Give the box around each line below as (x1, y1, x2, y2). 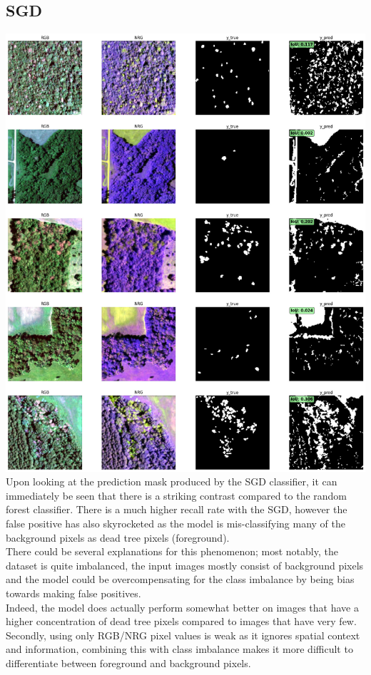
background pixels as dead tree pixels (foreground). (6, 530, 230, 545)
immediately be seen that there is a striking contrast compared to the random (6, 488, 347, 503)
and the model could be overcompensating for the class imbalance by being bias (6, 572, 355, 587)
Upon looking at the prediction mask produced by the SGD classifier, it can (6, 474, 337, 489)
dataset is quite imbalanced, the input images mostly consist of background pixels (6, 557, 364, 572)
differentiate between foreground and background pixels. (6, 655, 251, 670)
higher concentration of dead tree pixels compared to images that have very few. (6, 614, 357, 629)
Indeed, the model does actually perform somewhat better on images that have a (6, 599, 359, 614)
